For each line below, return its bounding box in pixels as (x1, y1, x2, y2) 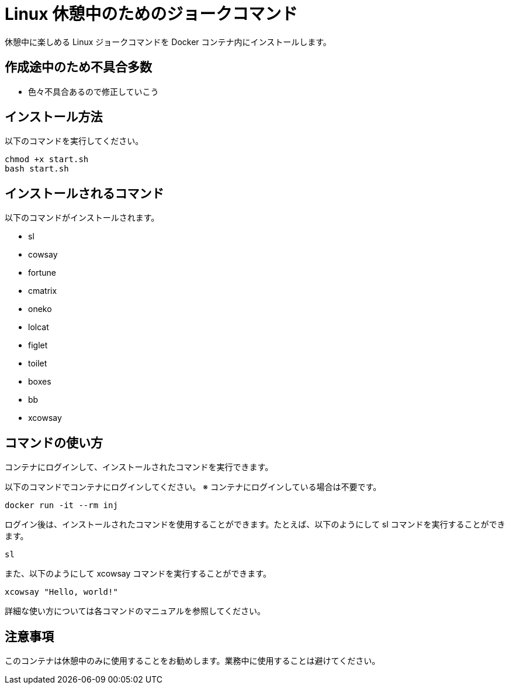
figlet (28, 340, 48, 351)
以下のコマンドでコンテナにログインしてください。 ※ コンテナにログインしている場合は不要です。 (5, 482, 382, 492)
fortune (28, 268, 56, 278)
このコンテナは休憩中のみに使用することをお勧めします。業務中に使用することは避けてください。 (5, 655, 380, 666)
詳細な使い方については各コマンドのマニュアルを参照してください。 (5, 606, 266, 616)
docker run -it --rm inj (5, 501, 118, 510)
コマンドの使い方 (5, 435, 103, 450)
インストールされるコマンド (5, 186, 164, 201)
